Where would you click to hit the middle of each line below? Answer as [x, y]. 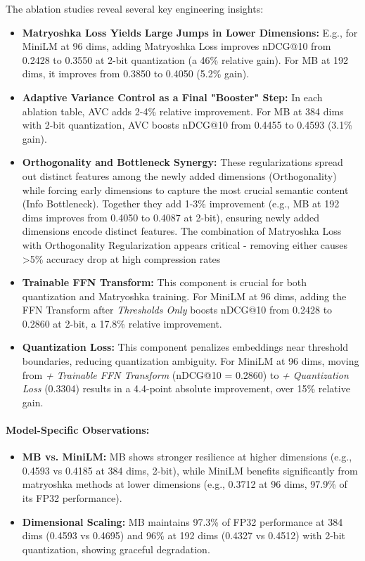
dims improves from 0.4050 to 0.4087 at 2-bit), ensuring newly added [171, 217]
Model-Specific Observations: [78, 430]
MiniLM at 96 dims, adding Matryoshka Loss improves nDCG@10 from [177, 46]
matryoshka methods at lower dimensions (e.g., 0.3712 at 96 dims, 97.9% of [185, 484]
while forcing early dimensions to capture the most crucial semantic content [185, 189]
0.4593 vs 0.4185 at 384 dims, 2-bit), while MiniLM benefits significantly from [190, 470]
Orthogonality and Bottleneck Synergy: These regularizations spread [182, 162]
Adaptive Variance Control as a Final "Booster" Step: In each [172, 97]
